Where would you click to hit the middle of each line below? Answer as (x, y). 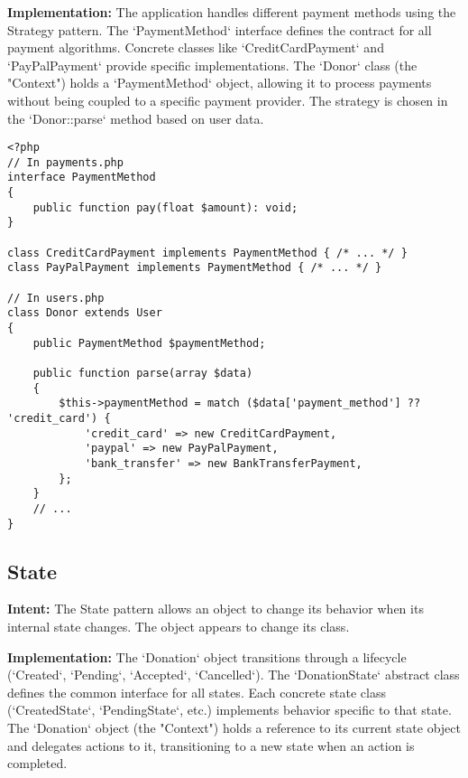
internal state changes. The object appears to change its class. (179, 627)
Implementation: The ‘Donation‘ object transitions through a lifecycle (207, 656)
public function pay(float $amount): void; (165, 207)
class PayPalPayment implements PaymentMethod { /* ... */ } (195, 268)
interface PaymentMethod (82, 178)
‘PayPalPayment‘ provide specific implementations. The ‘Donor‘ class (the (212, 65)
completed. (37, 763)
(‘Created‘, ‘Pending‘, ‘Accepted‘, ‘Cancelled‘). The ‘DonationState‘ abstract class (234, 675)
